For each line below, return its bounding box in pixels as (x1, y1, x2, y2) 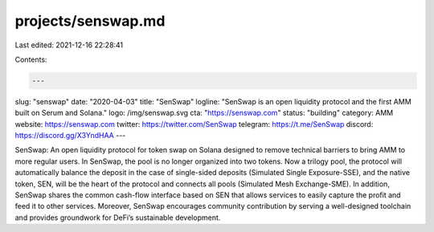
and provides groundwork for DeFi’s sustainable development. (14, 213, 221, 222)
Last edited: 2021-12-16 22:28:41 (14, 40, 124, 50)
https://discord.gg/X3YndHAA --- (14, 131, 126, 140)
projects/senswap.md (14, 12, 166, 30)
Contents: (14, 55, 47, 64)
